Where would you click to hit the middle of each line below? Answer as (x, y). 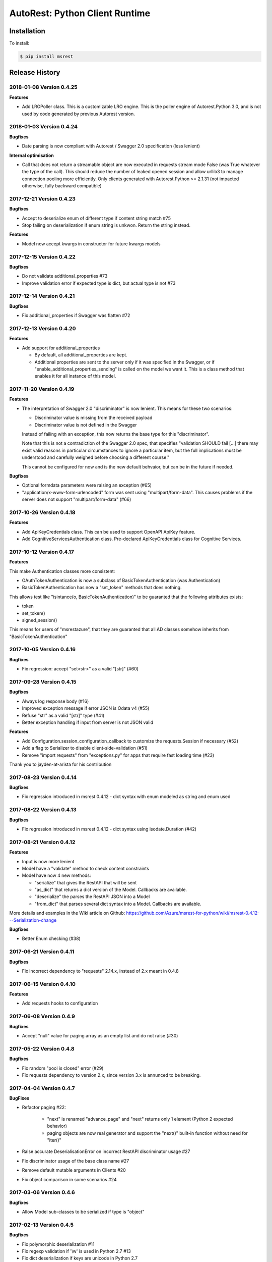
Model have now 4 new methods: (56, 875)
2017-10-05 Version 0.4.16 (42, 650)
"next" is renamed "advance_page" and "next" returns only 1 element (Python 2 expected (140, 1119)
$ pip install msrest (47, 57)
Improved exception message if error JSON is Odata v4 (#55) (86, 708)
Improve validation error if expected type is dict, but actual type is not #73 (99, 283)
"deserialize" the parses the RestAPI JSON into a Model (92, 897)
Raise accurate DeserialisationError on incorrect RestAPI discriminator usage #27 (106, 1151)
